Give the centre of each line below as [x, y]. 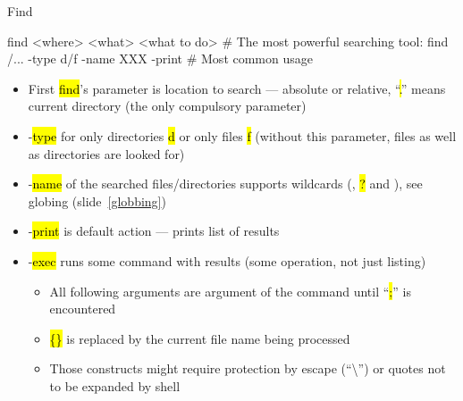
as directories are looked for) [106, 153]
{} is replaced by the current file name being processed [200, 338]
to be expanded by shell [115, 385]
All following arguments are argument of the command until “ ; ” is [230, 291]
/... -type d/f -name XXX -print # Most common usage [160, 58]
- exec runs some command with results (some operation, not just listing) [227, 260]
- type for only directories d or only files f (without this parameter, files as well [242, 135]
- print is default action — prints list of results [154, 231]
